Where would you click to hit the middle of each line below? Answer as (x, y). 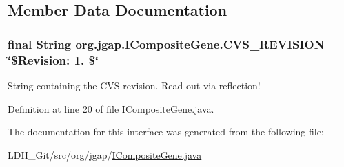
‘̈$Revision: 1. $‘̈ (53, 59)
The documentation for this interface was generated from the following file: (166, 132)
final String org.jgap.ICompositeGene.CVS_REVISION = (173, 44)
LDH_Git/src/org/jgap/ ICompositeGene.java (105, 154)
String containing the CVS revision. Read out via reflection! (134, 85)
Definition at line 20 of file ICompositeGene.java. (111, 108)
